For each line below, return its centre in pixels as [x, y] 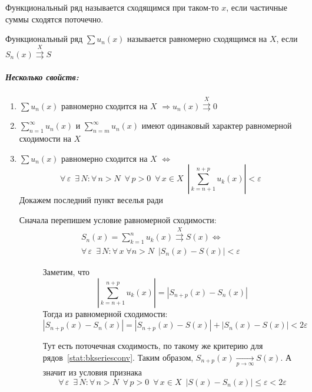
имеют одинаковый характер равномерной [217, 125]
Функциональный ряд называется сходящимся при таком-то [112, 7]
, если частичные [257, 7]
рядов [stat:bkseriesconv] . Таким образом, [118, 357]
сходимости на [45, 138]
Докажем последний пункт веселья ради [91, 200]
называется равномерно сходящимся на [197, 39]
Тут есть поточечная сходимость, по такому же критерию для [153, 346]
